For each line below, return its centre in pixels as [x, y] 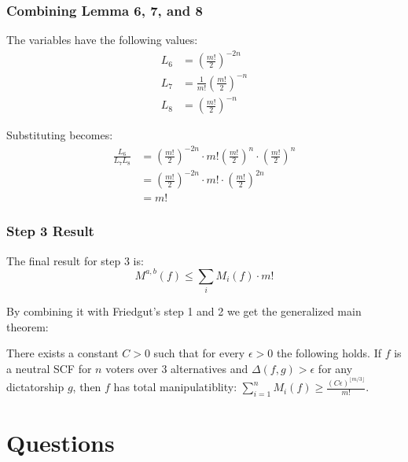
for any [335, 368]
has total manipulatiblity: [175, 387]
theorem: [28, 326]
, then [87, 387]
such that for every [199, 353]
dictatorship [35, 387]
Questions [61, 443]
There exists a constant [62, 353]
